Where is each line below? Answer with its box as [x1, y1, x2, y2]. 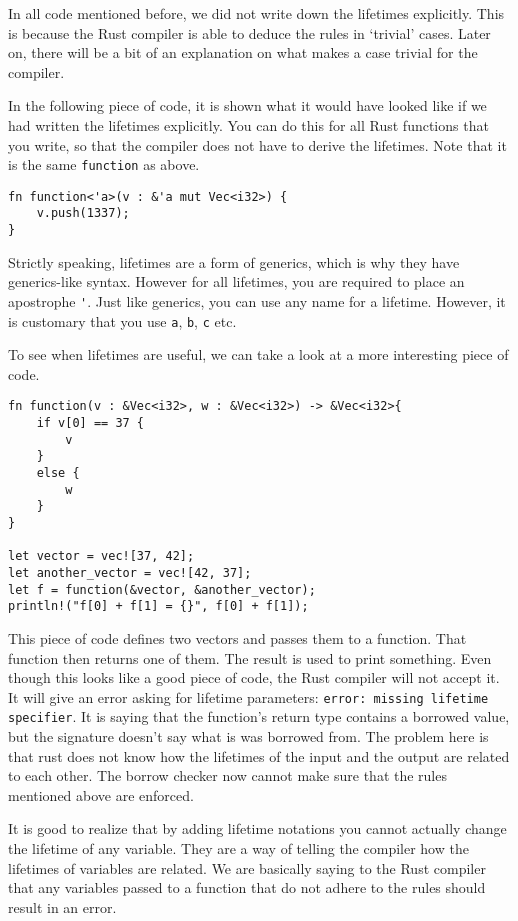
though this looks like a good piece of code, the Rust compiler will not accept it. [8, 667, 500, 688]
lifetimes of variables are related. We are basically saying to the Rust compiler [8, 857, 486, 878]
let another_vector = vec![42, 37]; [8, 566, 252, 581]
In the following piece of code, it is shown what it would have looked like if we [8, 95, 487, 116]
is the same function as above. [8, 154, 200, 175]
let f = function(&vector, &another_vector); [8, 582, 316, 597]
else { [36, 466, 80, 481]
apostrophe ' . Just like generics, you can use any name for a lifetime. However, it [8, 290, 506, 311]
